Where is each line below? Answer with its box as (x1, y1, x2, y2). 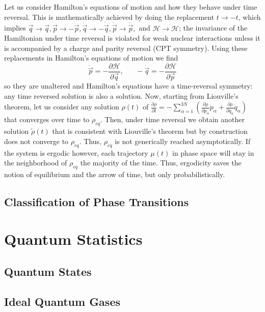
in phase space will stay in (172, 147, 254, 158)
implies (4, 22, 26, 33)
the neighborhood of (4, 157, 67, 168)
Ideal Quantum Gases (4, 293, 120, 309)
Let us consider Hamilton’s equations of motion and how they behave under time (4, 2, 257, 12)
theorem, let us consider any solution (4, 101, 119, 112)
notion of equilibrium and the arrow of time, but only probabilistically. (4, 168, 225, 179)
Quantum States (4, 264, 92, 279)
